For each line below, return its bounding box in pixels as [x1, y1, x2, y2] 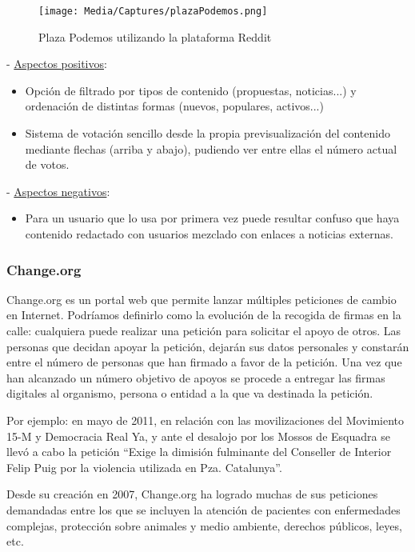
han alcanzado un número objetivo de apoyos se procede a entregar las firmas [6, 369, 385, 386]
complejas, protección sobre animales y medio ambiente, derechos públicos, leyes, [6, 517, 402, 534]
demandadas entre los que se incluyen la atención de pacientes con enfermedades [6, 501, 401, 518]
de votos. [25, 156, 70, 173]
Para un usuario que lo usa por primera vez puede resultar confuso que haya [25, 210, 400, 226]
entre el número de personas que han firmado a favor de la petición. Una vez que [6, 354, 402, 370]
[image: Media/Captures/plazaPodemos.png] [38, 6, 268, 17]
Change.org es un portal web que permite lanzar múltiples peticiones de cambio [6, 290, 397, 307]
